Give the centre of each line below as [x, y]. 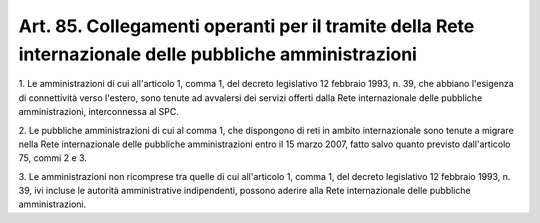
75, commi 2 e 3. [52, 158]
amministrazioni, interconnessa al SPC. [99, 112]
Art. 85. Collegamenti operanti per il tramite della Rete [246, 26]
